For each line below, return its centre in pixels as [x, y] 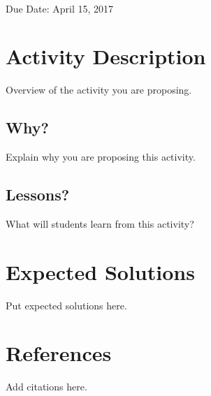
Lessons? [38, 195]
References [59, 353]
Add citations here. [46, 387]
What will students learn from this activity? [100, 223]
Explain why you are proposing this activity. [101, 157]
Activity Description [106, 56]
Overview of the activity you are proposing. [99, 90]
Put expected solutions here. [66, 305]
